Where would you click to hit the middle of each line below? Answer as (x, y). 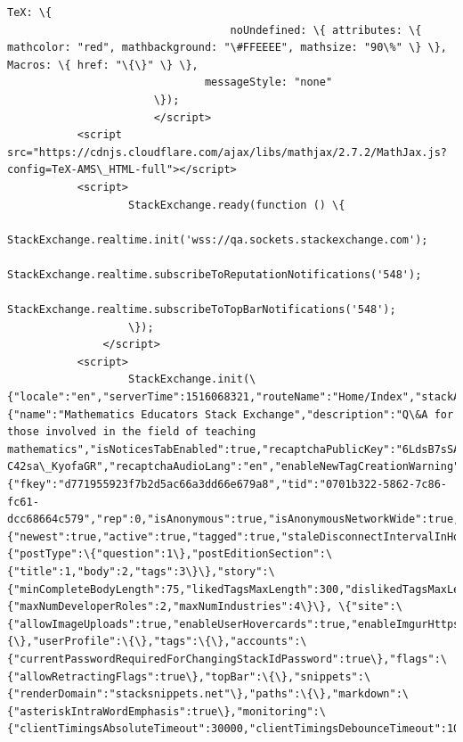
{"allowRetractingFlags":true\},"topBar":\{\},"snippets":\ (189, 676)
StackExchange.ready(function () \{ (237, 205)
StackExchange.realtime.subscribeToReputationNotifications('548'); (215, 274)
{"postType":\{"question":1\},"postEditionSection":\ (170, 554)
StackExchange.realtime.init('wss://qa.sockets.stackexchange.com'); (218, 239)
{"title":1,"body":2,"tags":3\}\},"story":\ (141, 572)
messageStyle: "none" (268, 82)
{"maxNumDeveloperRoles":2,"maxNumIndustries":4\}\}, (170, 607)
